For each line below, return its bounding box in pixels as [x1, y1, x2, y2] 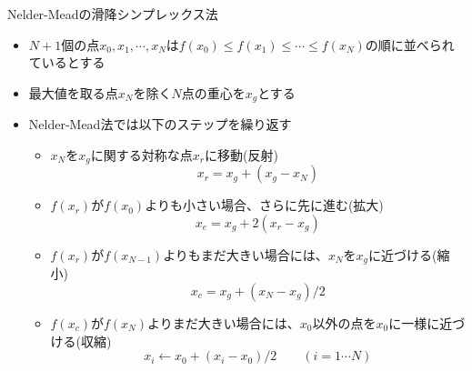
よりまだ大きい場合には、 [147, 313, 300, 332]
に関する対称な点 [90, 145, 193, 164]
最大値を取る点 [28, 83, 118, 102]
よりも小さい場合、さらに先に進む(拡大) [145, 196, 384, 215]
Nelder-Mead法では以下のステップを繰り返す [28, 115, 292, 134]
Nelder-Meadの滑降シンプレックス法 [7, 5, 218, 23]
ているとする [28, 53, 105, 72]
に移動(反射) [204, 145, 278, 164]
